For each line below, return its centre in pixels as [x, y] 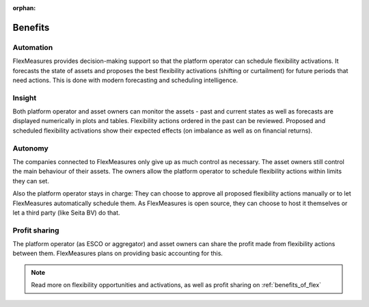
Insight [25, 98]
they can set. [31, 181]
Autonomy [30, 148]
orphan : [24, 8]
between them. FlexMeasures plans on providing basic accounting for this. [118, 254]
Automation [33, 47]
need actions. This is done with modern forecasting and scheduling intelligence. [125, 80]
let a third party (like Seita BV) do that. [66, 213]
